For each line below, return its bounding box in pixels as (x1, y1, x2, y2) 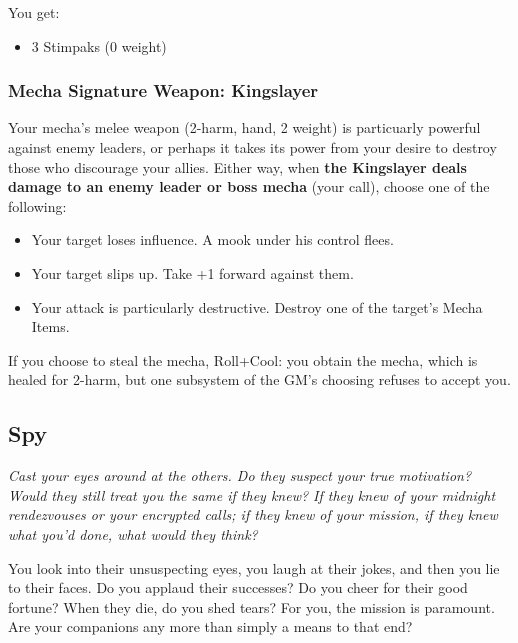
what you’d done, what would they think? (8, 523, 258, 544)
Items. (31, 316, 70, 337)
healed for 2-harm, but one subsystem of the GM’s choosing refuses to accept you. (8, 369, 511, 390)
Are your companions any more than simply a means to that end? (8, 616, 413, 637)
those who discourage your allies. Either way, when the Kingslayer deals (8, 156, 467, 177)
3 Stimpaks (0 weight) (31, 35, 167, 56)
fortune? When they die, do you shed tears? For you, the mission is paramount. (8, 596, 495, 617)
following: (8, 195, 67, 216)
